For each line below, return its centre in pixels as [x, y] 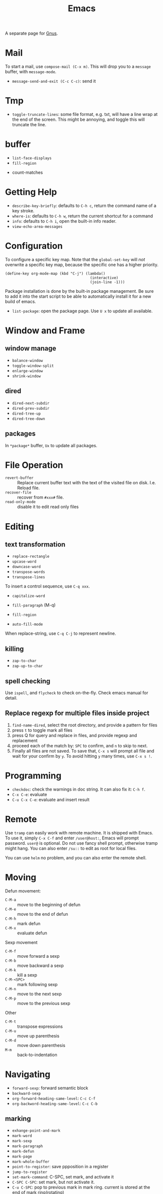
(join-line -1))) [107, 282]
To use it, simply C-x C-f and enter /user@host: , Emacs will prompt [72, 838]
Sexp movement [21, 942]
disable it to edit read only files [48, 507]
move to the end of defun [43, 914]
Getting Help [31, 192]
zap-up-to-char [27, 666]
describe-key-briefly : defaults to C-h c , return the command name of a [84, 206]
